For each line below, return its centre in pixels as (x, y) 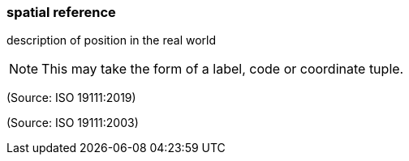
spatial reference (61, 12)
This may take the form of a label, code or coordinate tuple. (223, 69)
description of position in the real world (112, 40)
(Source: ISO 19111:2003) (73, 123)
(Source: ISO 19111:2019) (71, 98)
